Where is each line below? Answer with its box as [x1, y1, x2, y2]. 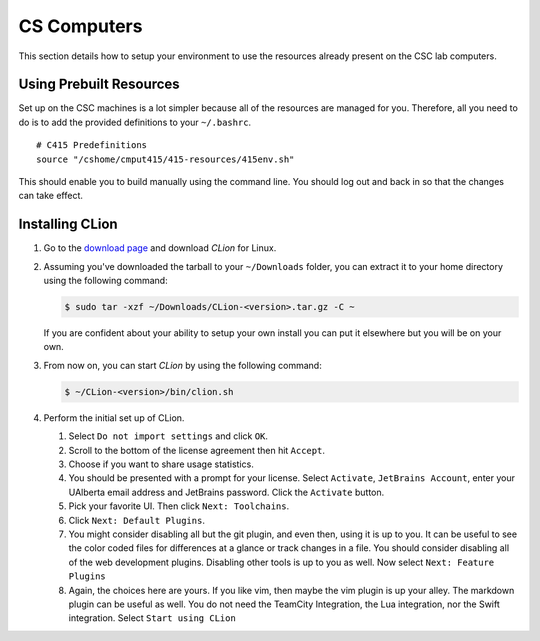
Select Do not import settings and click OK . [68, 430, 269, 442]
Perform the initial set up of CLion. [43, 411, 185, 424]
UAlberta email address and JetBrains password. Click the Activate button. [68, 486, 385, 498]
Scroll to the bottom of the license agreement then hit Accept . [68, 444, 325, 456]
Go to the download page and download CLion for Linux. [43, 242, 277, 254]
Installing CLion [18, 216, 119, 233]
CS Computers [18, 15, 143, 37]
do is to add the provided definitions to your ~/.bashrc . [18, 116, 252, 128]
